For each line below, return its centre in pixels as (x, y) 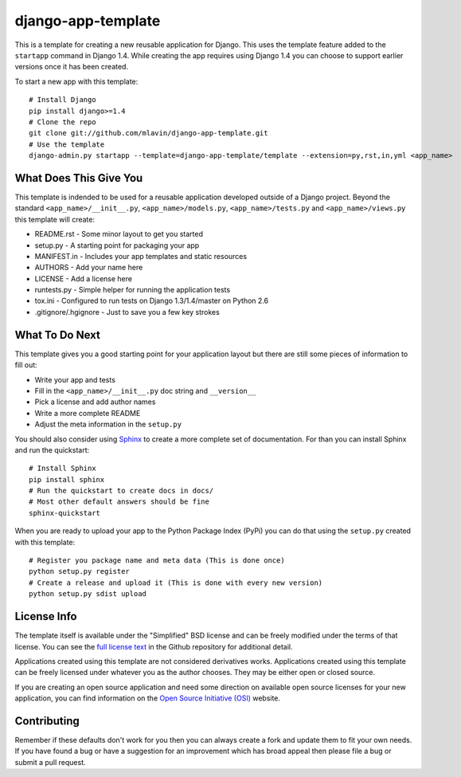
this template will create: (55, 219)
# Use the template (67, 144)
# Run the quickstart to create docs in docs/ (121, 491)
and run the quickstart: (52, 449)
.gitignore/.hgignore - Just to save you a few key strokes (127, 312)
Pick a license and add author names (95, 402)
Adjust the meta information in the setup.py (108, 424)
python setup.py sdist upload (88, 594)
